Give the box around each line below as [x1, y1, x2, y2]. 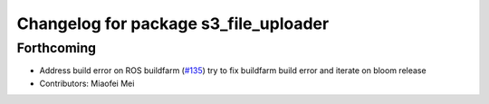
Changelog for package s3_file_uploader [16, 14, 330, 33]
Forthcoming [16, 40, 97, 56]
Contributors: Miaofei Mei [39, 78, 135, 89]
